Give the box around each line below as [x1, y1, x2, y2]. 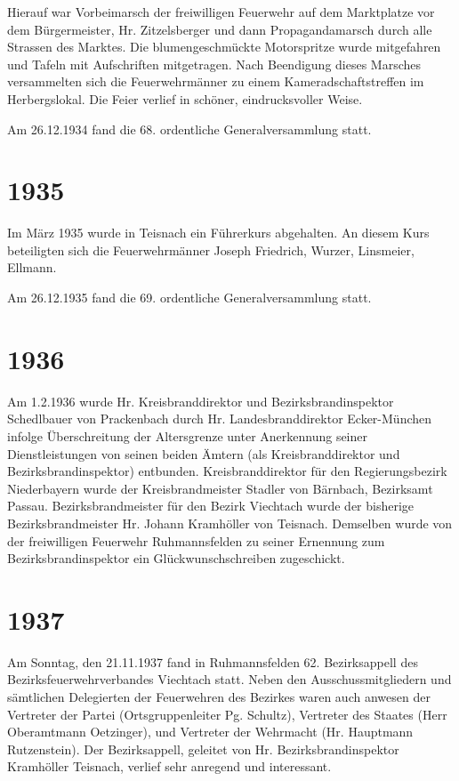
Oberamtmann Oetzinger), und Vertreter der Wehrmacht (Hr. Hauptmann [7, 722, 414, 741]
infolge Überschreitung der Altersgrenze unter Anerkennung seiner [7, 426, 368, 445]
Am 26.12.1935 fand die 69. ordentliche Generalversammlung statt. [7, 288, 372, 307]
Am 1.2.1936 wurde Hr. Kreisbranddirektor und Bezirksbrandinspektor [7, 391, 394, 410]
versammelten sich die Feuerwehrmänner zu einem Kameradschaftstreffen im [7, 72, 424, 91]
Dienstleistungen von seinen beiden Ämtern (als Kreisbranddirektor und [7, 444, 400, 463]
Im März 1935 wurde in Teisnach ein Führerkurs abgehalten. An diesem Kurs [7, 223, 430, 242]
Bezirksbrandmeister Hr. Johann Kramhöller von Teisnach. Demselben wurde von [7, 513, 453, 532]
